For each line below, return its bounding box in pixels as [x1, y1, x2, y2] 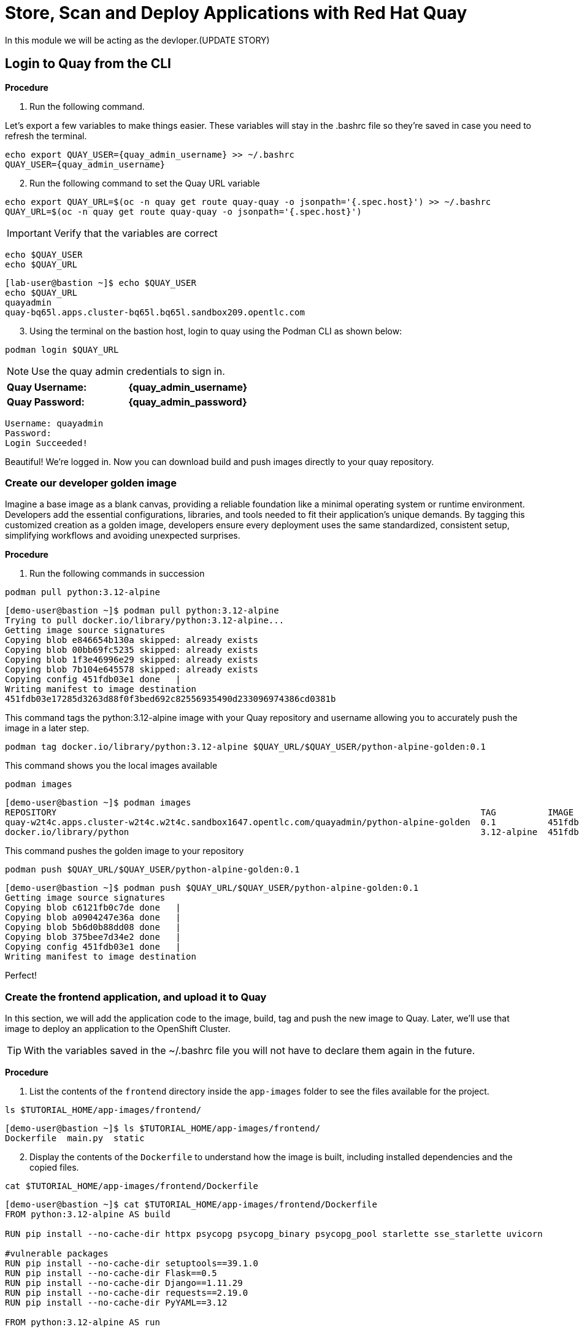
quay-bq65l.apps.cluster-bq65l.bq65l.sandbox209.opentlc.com [5, 307, 305, 317]
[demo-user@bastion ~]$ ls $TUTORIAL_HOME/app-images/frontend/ [5, 1123, 321, 1134]
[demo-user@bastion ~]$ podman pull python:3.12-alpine [5, 606, 279, 616]
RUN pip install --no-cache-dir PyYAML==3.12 [5, 1298, 228, 1308]
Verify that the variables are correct [53, 226, 218, 239]
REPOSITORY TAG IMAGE [5, 807, 574, 818]
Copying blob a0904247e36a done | [5, 912, 181, 923]
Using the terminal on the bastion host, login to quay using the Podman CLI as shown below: [29, 325, 402, 336]
